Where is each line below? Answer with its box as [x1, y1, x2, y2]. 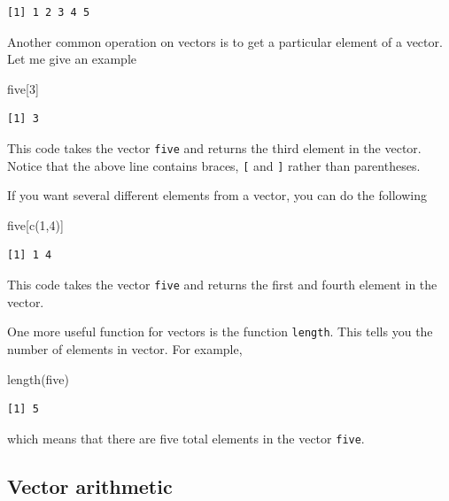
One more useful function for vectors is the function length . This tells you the [7, 322, 433, 341]
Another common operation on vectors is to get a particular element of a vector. [7, 32, 443, 50]
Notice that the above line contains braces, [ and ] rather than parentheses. [7, 156, 421, 174]
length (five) [7, 369, 70, 388]
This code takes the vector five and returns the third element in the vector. [7, 138, 422, 157]
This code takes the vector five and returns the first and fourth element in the [7, 275, 437, 294]
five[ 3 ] [7, 79, 39, 97]
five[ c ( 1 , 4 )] [7, 215, 64, 234]
